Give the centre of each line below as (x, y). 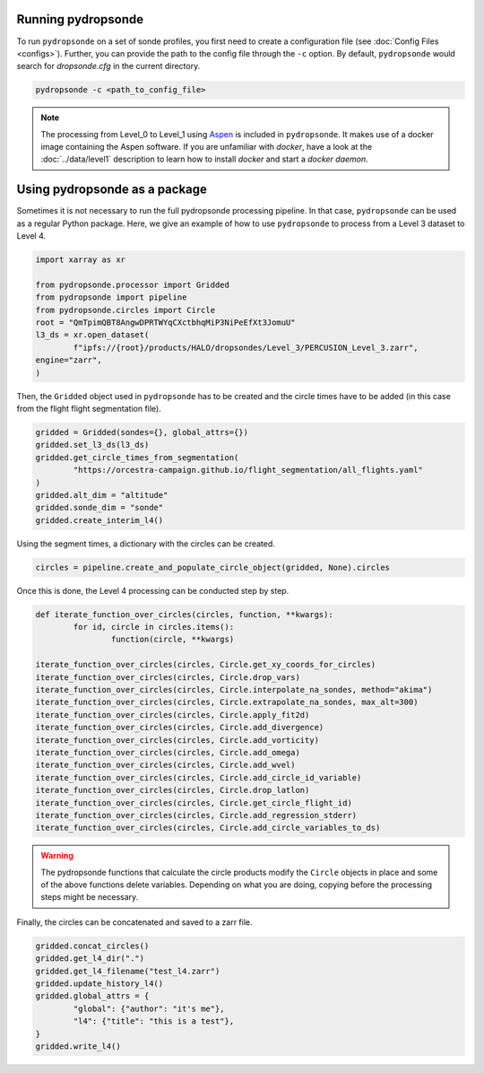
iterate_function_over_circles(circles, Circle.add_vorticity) (177, 740)
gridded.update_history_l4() (99, 984)
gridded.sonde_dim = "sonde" (99, 508)
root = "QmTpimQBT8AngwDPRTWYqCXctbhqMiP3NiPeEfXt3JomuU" (165, 323)
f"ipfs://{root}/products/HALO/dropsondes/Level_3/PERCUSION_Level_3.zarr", (246, 347)
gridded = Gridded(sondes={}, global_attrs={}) (142, 432)
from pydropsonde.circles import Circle (125, 310)
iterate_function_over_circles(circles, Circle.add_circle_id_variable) (199, 777)
